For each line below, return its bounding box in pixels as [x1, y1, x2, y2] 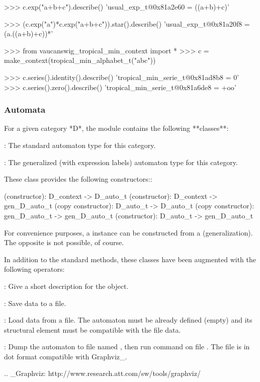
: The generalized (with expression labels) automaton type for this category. [4, 157, 238, 167]
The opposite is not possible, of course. [4, 237, 124, 248]
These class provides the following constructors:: [4, 174, 152, 184]
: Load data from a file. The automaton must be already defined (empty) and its [4, 315, 252, 325]
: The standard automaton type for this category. [4, 139, 156, 150]
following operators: [4, 264, 65, 274]
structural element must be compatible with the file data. [4, 324, 181, 335]
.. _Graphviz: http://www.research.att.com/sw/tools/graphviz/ [4, 368, 201, 378]
